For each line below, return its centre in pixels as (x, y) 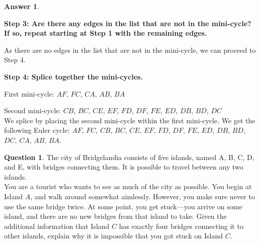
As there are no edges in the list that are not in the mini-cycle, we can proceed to (130, 50)
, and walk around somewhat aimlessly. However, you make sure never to (143, 196)
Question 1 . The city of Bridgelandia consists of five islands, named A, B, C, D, (129, 157)
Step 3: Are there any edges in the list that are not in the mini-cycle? (128, 23)
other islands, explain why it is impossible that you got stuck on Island (113, 236)
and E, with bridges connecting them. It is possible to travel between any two (124, 167)
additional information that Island (57, 226)
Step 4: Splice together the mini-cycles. (73, 76)
